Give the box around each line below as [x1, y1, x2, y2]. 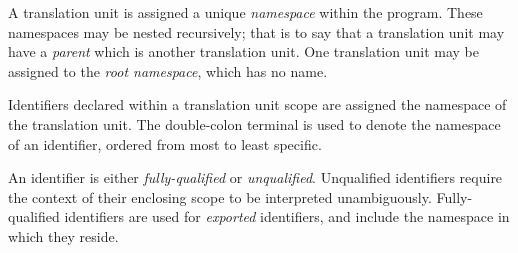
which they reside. [8, 225, 119, 246]
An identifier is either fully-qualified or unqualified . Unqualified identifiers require [8, 167, 503, 188]
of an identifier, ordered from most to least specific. [8, 133, 322, 154]
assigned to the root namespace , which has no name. [8, 60, 328, 81]
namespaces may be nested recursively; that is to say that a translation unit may [8, 21, 505, 42]
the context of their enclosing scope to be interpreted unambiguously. [8, 186, 432, 207]
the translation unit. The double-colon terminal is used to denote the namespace [8, 113, 501, 134]
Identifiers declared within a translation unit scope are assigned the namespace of [8, 94, 507, 115]
